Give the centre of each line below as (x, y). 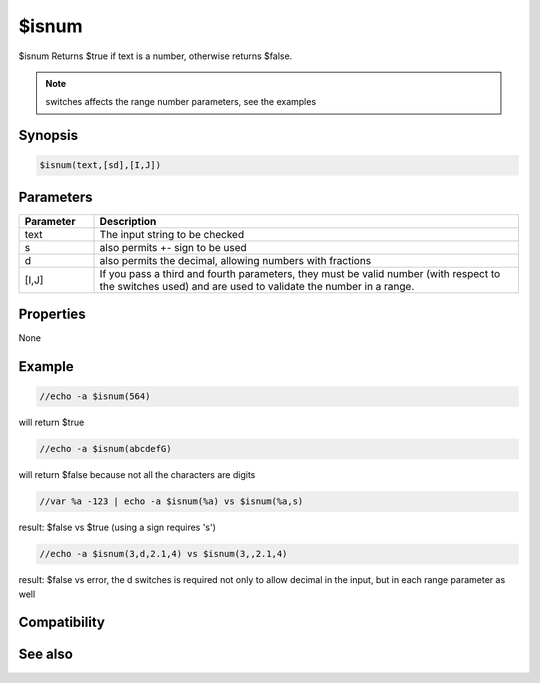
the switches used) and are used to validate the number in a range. (257, 286)
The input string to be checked (172, 234)
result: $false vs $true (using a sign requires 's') (117, 527)
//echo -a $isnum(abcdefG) (105, 449)
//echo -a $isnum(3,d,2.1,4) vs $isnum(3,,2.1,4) (163, 554)
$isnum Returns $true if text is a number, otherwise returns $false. (155, 56)
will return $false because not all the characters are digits (137, 475)
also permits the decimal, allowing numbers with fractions (235, 260)
